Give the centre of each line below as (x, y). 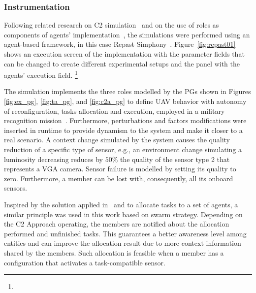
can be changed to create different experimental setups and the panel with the (122, 63)
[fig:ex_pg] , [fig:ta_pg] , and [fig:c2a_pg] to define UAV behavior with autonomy (125, 101)
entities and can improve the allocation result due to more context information (123, 243)
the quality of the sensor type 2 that (175, 159)
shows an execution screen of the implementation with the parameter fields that (124, 54)
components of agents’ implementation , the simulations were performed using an (127, 34)
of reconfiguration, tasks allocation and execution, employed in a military (114, 111)
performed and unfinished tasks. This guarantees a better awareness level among (125, 233)
